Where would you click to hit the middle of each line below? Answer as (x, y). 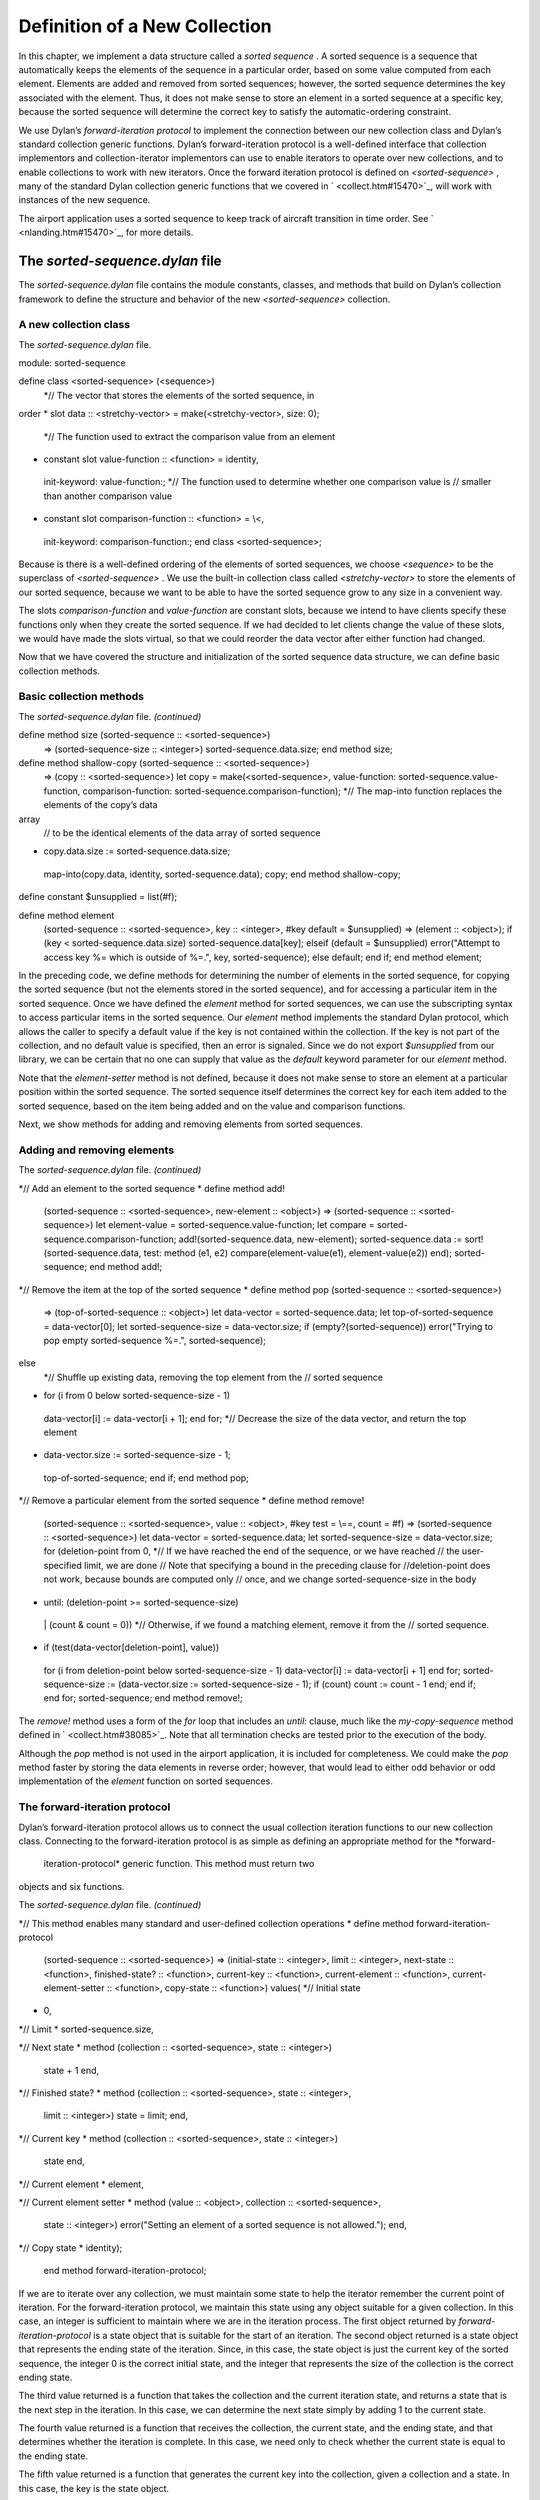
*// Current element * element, (81, 2184)
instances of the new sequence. (84, 200)
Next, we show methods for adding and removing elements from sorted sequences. (191, 1124)
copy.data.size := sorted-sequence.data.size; (137, 851)
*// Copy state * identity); (70, 2247)
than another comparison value (108, 496)
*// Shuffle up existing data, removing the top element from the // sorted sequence (213, 1377)
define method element (66, 915)
